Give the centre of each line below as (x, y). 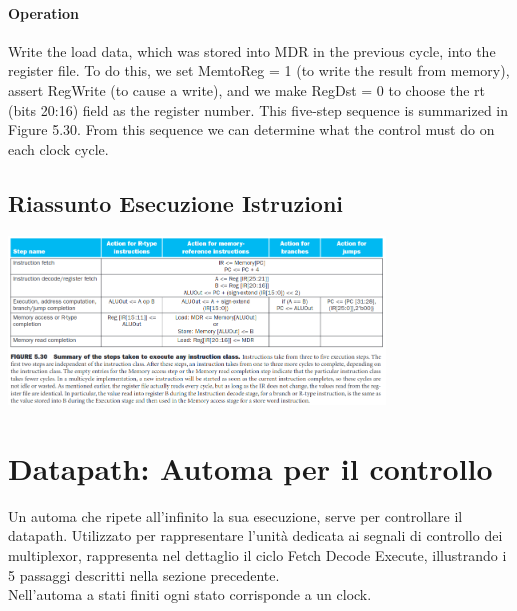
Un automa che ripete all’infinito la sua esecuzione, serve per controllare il (235, 515)
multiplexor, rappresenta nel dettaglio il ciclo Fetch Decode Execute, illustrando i (257, 555)
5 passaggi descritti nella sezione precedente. (144, 574)
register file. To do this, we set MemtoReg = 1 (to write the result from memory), (259, 70)
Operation (44, 12)
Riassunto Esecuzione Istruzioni (176, 202)
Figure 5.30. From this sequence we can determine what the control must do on (251, 129)
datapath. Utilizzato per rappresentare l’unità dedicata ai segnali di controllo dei (255, 535)
